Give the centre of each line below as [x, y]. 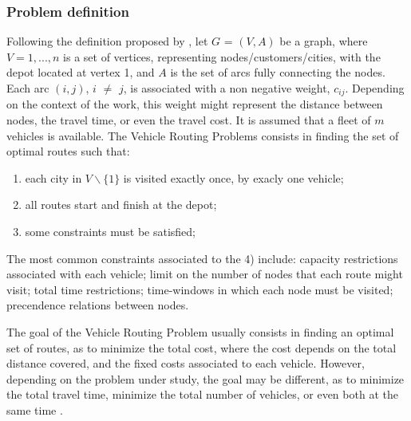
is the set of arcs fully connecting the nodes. [278, 72]
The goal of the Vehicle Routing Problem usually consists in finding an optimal [200, 331]
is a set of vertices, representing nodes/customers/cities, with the [222, 56]
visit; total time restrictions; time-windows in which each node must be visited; [200, 289]
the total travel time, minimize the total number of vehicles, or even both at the [202, 394]
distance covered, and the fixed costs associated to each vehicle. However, [186, 363]
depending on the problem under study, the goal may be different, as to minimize [205, 378]
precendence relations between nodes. [98, 305]
